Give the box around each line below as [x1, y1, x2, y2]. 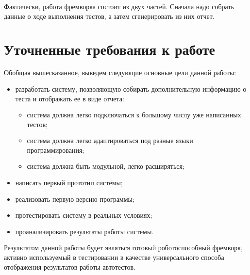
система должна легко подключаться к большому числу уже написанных [27, 110, 241, 120]
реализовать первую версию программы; [15, 194, 134, 204]
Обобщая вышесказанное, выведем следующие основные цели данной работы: [4, 67, 236, 78]
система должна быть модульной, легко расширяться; [27, 161, 184, 171]
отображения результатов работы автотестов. [4, 261, 135, 272]
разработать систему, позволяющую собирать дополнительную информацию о [15, 83, 247, 94]
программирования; [27, 145, 84, 155]
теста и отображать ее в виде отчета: [15, 93, 124, 103]
